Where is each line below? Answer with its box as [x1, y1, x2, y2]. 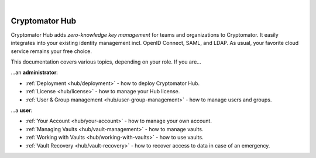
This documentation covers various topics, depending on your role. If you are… [11, 58, 201, 65]
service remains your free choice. [11, 47, 92, 55]
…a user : [11, 107, 33, 114]
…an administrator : [11, 69, 59, 76]
